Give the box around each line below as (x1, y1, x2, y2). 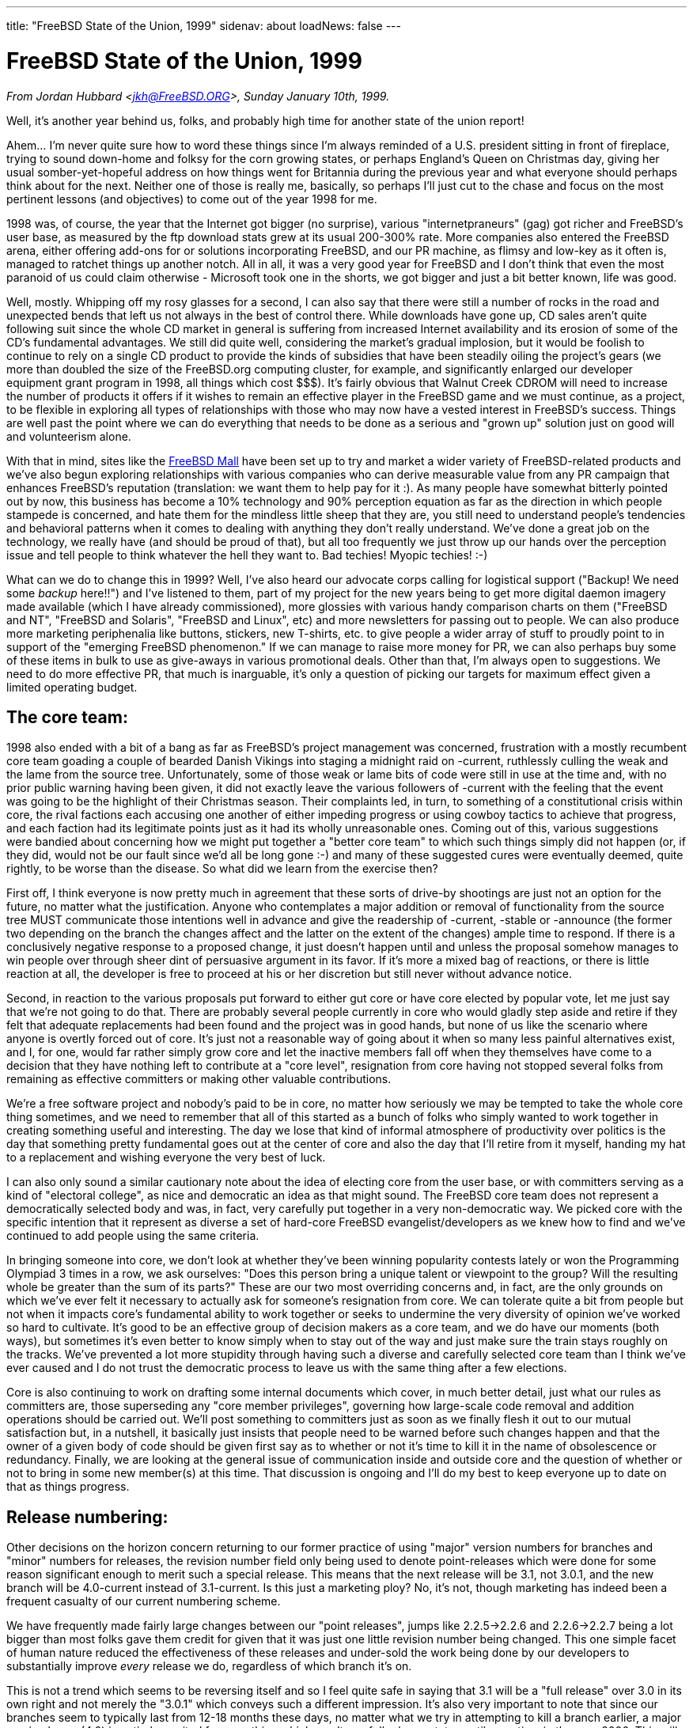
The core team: (6, 707, 128, 727)
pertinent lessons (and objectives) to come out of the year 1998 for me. (6, 191, 377, 206)
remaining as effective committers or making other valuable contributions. (6, 1072, 392, 1086)
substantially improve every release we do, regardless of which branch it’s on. (6, 1659, 412, 1673)
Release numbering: (6, 1506, 169, 1527)
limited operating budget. (6, 680, 138, 694)
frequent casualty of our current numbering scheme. (6, 1594, 281, 1609)
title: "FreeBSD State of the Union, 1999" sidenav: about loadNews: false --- (6, 19, 401, 32)
